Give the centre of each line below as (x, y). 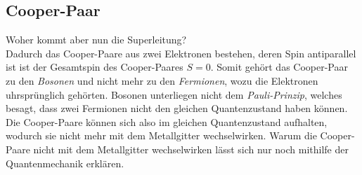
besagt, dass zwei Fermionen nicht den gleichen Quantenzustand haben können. (177, 108)
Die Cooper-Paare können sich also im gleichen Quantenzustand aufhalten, (167, 121)
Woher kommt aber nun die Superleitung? (96, 40)
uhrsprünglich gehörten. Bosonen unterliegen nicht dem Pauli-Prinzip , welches (174, 94)
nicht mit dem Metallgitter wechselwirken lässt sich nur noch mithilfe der (191, 149)
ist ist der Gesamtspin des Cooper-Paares (95, 67)
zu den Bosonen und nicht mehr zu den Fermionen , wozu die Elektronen (162, 80)
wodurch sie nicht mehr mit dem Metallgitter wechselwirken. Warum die (161, 135)
